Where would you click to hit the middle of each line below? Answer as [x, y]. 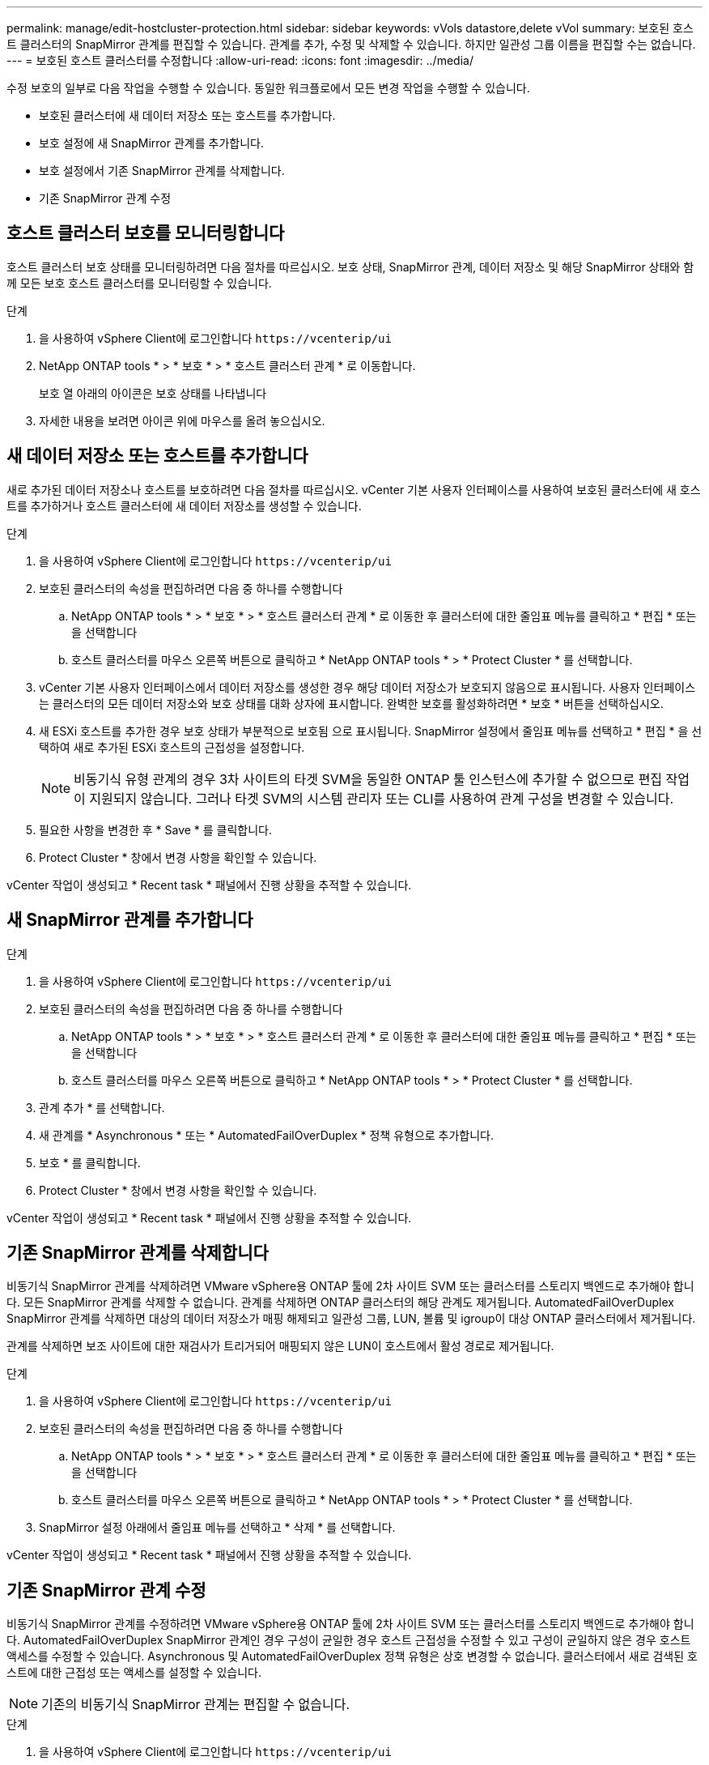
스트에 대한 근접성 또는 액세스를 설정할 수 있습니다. [134, 1673]
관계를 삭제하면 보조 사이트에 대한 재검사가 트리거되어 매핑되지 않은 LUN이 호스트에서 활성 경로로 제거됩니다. [280, 1346]
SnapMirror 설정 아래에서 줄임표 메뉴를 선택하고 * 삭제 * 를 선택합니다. [217, 1528]
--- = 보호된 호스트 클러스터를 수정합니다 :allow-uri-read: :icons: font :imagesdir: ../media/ [240, 60]
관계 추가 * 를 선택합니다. [102, 1107]
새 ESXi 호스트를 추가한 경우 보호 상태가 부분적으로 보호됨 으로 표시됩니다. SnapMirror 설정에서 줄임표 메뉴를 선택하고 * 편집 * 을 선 [371, 731]
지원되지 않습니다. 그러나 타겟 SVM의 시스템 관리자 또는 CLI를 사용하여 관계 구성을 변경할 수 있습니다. [382, 798]
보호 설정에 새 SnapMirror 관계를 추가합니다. [151, 143]
